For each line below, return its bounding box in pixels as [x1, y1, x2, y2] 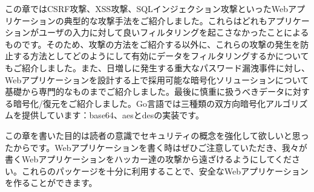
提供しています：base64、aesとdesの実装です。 [21, 109, 204, 121]
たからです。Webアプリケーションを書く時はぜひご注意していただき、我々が [5, 141, 307, 153]
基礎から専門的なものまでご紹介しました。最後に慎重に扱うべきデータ [5, 85, 284, 98]
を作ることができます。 [5, 176, 97, 189]
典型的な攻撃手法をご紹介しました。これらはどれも [64, 14, 267, 27]
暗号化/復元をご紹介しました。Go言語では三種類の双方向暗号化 [13, 97, 266, 109]
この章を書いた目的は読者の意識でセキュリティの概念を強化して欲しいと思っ [5, 129, 309, 141]
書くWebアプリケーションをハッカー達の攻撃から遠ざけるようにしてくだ [5, 153, 292, 165]
